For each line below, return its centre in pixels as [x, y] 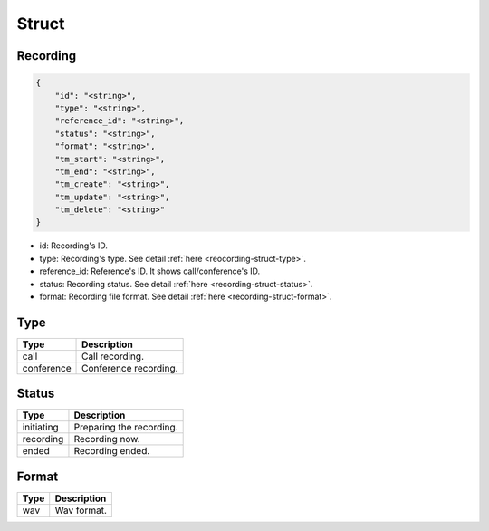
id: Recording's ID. [73, 246]
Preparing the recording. [126, 428]
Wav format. [81, 510]
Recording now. [107, 439]
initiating [40, 428]
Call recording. [113, 356]
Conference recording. [130, 368]
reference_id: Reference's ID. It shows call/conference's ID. [150, 271]
